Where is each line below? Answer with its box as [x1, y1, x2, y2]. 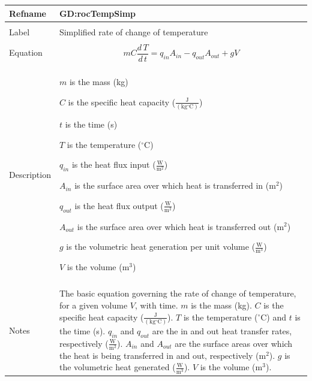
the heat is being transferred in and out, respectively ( [59, 349, 259, 361]
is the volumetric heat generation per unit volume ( [66, 240, 256, 253]
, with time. [134, 298, 178, 311]
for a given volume [59, 298, 128, 311]
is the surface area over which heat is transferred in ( [74, 179, 269, 192]
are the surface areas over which [175, 337, 293, 349]
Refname [9, 7, 46, 19]
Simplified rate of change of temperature [59, 25, 208, 38]
